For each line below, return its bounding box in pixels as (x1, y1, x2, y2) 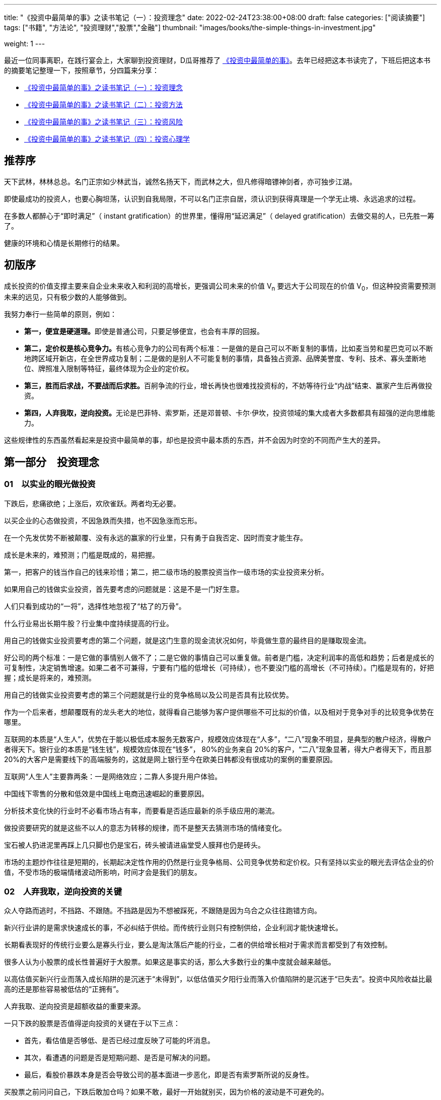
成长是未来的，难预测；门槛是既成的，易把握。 (4, 550, 159, 559)
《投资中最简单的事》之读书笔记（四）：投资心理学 (24, 134, 190, 143)
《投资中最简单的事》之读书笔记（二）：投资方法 (24, 100, 183, 109)
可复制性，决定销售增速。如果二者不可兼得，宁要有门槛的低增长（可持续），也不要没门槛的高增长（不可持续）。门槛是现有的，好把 (4, 663, 434, 672)
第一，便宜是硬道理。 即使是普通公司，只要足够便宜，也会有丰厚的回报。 (24, 327, 264, 336)
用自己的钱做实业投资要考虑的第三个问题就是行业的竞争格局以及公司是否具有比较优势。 (4, 690, 293, 699)
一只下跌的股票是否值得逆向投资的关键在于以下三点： (4, 1019, 180, 1028)
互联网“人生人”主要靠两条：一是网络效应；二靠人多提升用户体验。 (4, 772, 222, 781)
